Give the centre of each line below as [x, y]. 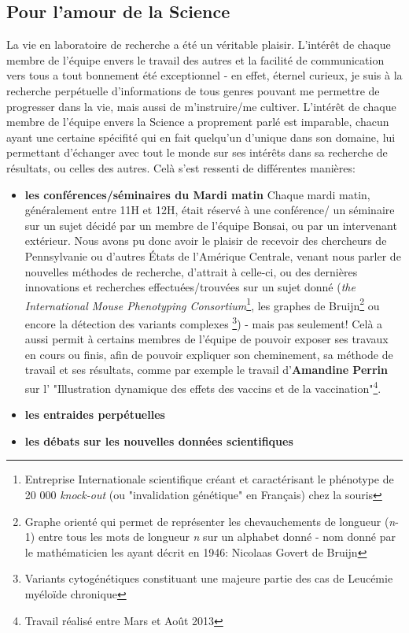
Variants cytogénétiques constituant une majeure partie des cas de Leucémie [209, 578]
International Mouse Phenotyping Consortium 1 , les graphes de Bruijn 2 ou [202, 304]
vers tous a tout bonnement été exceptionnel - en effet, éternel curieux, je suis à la [204, 75]
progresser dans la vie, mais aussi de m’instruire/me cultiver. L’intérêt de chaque [201, 106]
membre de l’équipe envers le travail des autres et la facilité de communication [195, 59]
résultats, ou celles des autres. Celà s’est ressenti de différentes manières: [181, 167]
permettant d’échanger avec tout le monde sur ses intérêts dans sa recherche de [197, 152]
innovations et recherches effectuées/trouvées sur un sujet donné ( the [190, 287]
